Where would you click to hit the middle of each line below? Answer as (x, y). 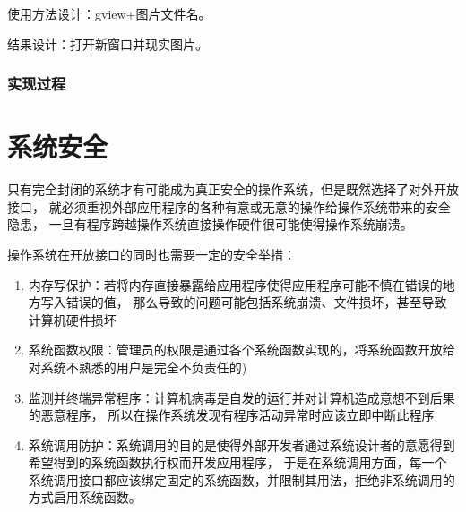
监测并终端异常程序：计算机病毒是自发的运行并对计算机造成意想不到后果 (242, 397)
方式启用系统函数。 (85, 497)
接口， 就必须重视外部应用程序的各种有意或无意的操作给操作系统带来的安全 (229, 206)
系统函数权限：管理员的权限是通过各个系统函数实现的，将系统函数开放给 (242, 350)
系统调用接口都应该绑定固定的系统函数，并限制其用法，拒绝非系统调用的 (242, 479)
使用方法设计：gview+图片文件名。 (109, 13)
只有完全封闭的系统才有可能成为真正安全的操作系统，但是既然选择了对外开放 (233, 189)
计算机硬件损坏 (72, 319)
